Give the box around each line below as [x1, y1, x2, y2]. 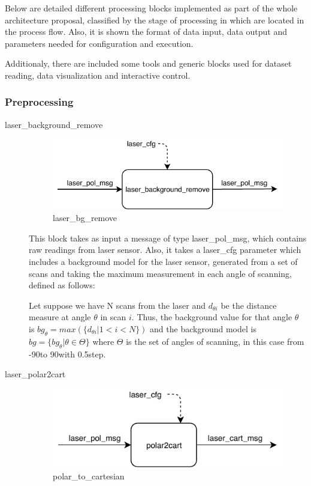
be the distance [221, 299, 277, 311]
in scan [100, 311, 126, 323]
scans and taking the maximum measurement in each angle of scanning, [29, 267, 292, 279]
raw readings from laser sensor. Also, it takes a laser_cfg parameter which [29, 243, 301, 256]
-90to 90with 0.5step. [29, 347, 106, 360]
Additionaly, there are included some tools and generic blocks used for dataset [5, 57, 292, 70]
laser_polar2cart [5, 368, 66, 380]
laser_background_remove [5, 118, 103, 130]
